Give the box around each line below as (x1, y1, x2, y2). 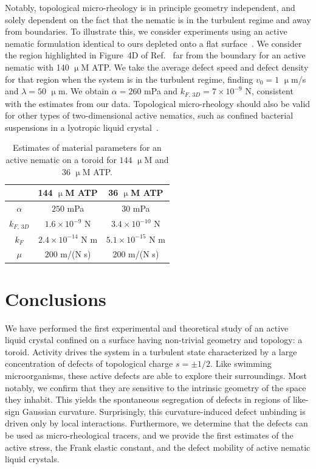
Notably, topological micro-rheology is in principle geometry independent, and (5, 1, 295, 13)
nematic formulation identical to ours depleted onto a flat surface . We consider (5, 36, 302, 49)
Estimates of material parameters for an (13, 141, 162, 154)
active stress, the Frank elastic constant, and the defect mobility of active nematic (5, 440, 311, 453)
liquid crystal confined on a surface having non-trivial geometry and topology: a (5, 333, 303, 346)
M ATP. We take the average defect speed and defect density (81, 60, 309, 73)
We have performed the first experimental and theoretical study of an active (5, 321, 289, 334)
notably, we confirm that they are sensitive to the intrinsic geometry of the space (5, 381, 306, 394)
